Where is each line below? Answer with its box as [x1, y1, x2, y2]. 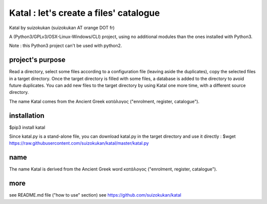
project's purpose [9, 56, 66, 64]
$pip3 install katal [9, 124, 45, 130]
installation [9, 111, 44, 120]
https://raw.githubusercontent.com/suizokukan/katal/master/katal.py [9, 140, 149, 146]
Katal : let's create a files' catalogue [9, 7, 160, 18]
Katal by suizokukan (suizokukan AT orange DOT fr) [9, 25, 115, 31]
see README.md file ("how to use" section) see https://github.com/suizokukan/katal [9, 192, 181, 198]
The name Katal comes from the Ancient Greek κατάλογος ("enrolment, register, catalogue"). [9, 98, 200, 104]
